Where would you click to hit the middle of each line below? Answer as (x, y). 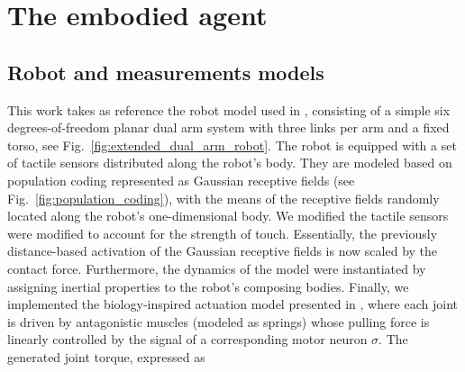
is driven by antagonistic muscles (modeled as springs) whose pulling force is (219, 321)
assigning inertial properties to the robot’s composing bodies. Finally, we (208, 286)
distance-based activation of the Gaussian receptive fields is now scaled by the (223, 251)
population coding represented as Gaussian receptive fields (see (181, 180)
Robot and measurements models (166, 72)
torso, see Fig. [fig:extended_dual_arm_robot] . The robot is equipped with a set (232, 145)
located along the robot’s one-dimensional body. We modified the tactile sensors (228, 216)
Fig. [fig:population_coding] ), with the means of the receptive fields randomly (223, 198)
